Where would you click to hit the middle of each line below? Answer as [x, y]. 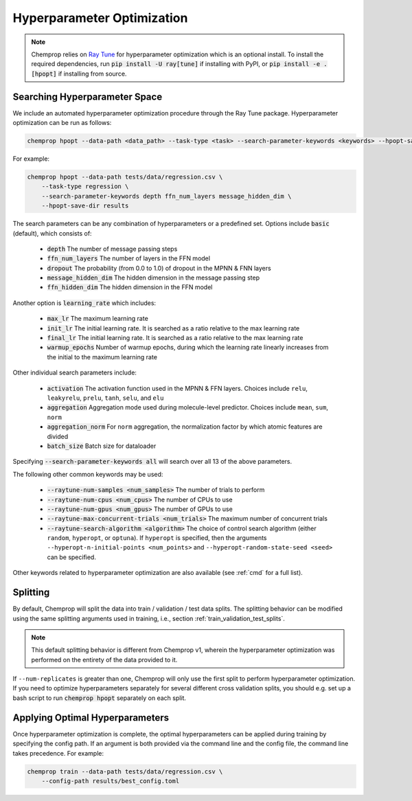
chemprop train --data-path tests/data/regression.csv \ [125, 771]
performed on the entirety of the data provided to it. [104, 659]
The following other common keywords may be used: [88, 474]
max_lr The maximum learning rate [98, 319]
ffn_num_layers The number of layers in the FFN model [129, 258]
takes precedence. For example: [58, 753]
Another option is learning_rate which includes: [84, 303]
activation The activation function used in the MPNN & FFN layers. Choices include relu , [178, 388]
